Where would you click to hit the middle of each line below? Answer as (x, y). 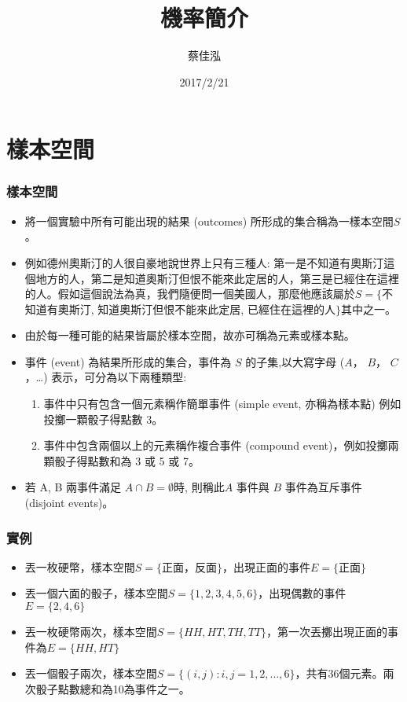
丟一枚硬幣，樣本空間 (80, 566)
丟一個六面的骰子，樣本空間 (96, 593)
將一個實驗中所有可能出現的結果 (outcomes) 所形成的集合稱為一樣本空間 (209, 221)
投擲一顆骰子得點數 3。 (103, 419)
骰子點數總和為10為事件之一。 (113, 688)
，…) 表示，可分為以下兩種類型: (106, 377)
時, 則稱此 (199, 487)
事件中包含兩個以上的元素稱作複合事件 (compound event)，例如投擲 (216, 445)
